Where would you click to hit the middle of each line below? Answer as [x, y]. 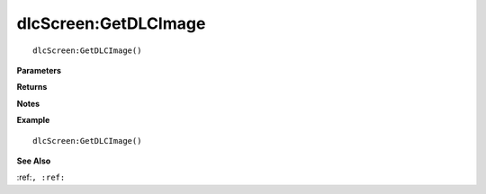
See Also [34, 161]
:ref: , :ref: [41, 177]
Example [33, 120]
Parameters [39, 70]
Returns [32, 87]
